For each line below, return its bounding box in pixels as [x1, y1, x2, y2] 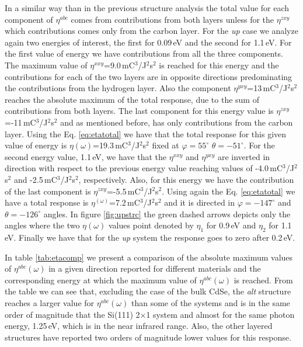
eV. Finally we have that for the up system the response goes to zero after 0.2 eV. [5, 231, 295, 244]
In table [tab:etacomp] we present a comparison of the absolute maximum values [5, 251, 293, 263]
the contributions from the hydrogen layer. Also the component [5, 82, 231, 94]
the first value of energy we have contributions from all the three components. [5, 47, 283, 60]
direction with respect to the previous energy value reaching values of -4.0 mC [5, 162, 283, 174]
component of [5, 13, 53, 25]
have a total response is [5, 196, 89, 209]
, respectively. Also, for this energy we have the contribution [78, 173, 294, 185]
